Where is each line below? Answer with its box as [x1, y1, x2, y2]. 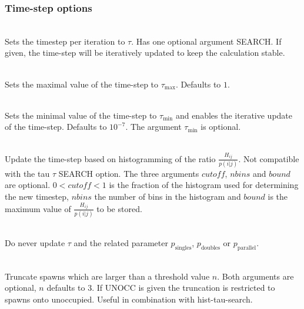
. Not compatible [238, 152, 299, 164]
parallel [237, 245, 256, 251]
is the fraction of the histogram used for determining [109, 179, 299, 191]
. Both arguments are [217, 270, 294, 282]
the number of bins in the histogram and [94, 190, 241, 203]
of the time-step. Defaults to [5, 120, 107, 133]
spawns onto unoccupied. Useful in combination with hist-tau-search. [5, 293, 253, 305]
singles [175, 245, 192, 251]
